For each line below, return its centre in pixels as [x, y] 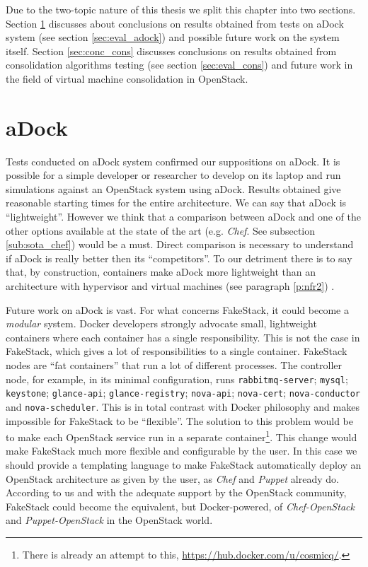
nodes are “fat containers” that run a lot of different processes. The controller [174, 365]
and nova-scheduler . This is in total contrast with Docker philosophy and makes [183, 406]
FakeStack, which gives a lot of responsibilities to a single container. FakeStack [177, 351]
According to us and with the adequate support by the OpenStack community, [176, 492]
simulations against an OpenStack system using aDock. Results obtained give [173, 188]
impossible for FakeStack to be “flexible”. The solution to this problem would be [179, 420]
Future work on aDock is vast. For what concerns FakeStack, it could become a [177, 309]
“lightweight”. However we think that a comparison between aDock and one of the [183, 217]
